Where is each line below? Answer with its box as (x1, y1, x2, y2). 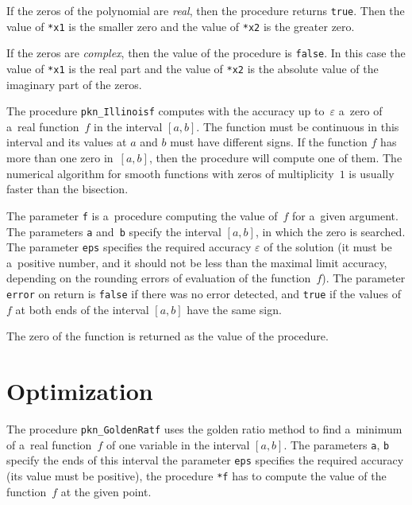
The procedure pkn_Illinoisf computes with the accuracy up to (6, 103, 325, 119)
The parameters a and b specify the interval (6, 223, 221, 239)
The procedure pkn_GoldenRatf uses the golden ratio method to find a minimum (6, 420, 402, 437)
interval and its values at (6, 134, 127, 150)
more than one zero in (6, 150, 114, 166)
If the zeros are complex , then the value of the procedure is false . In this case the (6, 45, 406, 61)
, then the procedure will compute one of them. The (148, 150, 402, 166)
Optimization (6, 375, 153, 407)
